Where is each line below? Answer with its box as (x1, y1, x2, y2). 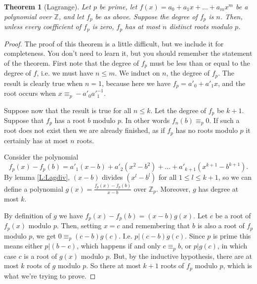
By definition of (4, 210, 51, 220)
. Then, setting (56, 220, 102, 231)
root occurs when (4, 88, 56, 98)
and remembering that (122, 220, 190, 231)
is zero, (92, 21, 114, 32)
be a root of (215, 210, 251, 220)
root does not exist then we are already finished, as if (4, 125, 165, 135)
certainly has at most (4, 135, 68, 145)
